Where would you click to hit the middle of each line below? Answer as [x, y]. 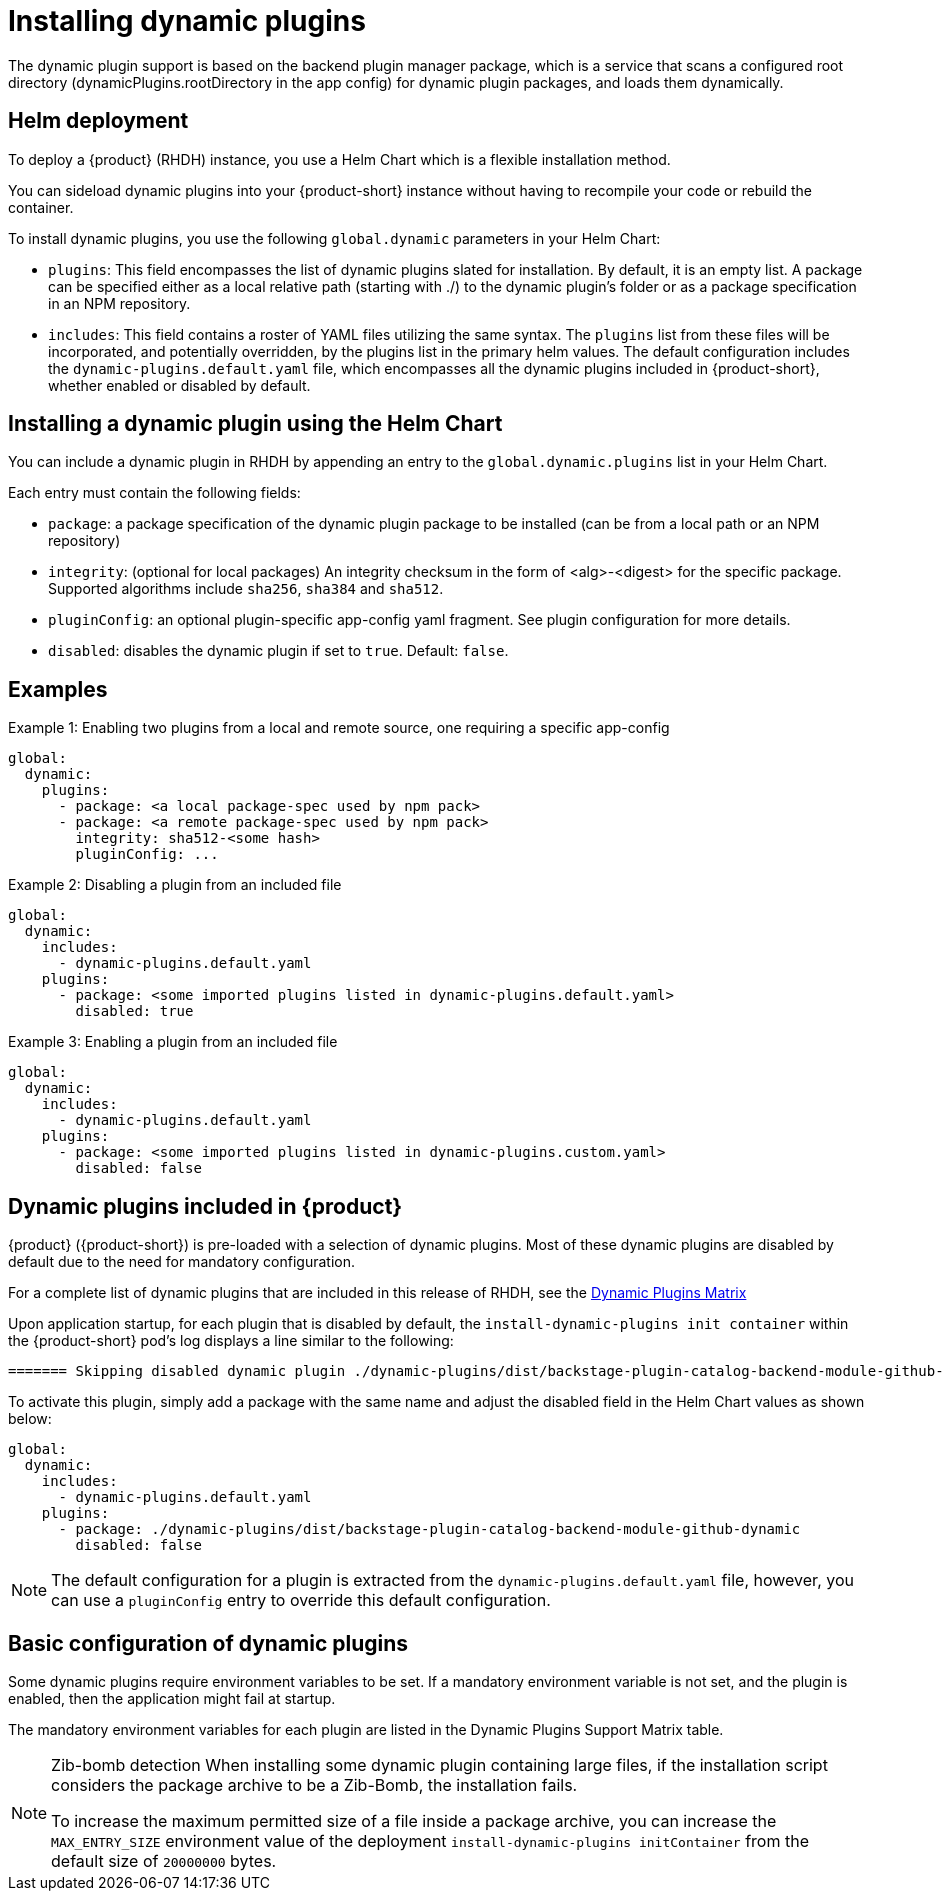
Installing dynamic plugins [187, 21]
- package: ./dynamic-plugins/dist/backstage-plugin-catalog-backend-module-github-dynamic [429, 1529]
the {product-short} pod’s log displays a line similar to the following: [231, 1341]
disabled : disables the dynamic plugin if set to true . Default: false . [278, 651]
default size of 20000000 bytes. [164, 1860]
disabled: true [134, 1011]
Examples [58, 689]
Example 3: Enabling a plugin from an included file [173, 1042]
